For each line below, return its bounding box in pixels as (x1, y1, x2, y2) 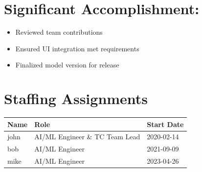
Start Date (147, 119, 184, 129)
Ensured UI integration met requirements (15, 43, 139, 53)
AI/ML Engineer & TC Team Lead (34, 131, 140, 142)
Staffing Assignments (4, 88, 148, 108)
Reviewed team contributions (15, 27, 103, 37)
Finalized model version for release (15, 60, 119, 70)
